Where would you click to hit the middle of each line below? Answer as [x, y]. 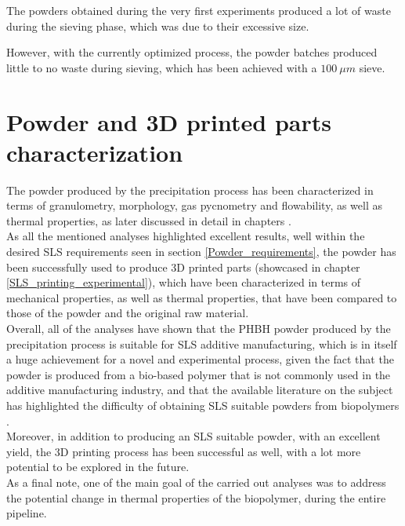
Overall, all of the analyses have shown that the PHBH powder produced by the [199, 329]
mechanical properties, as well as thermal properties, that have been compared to [202, 297]
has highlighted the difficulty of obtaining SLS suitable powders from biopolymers [203, 405]
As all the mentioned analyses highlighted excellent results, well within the [186, 236]
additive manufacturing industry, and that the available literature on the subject [200, 390]
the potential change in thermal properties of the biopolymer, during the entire [196, 497]
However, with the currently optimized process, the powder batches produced [192, 52]
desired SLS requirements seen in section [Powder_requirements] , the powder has [201, 252]
